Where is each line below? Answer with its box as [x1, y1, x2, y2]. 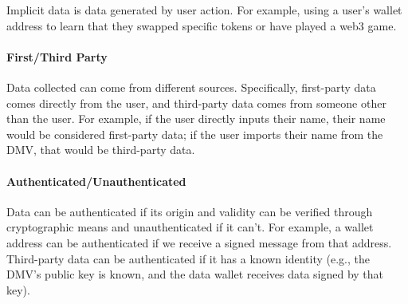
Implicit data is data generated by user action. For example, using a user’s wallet [6, 2, 402, 18]
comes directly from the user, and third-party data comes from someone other [6, 94, 386, 111]
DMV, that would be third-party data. [6, 141, 195, 158]
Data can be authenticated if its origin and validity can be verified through [6, 203, 373, 219]
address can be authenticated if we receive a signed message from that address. [6, 234, 392, 251]
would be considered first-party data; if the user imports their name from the [6, 125, 383, 142]
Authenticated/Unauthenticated [6, 172, 186, 189]
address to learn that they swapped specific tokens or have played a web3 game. [6, 17, 397, 34]
